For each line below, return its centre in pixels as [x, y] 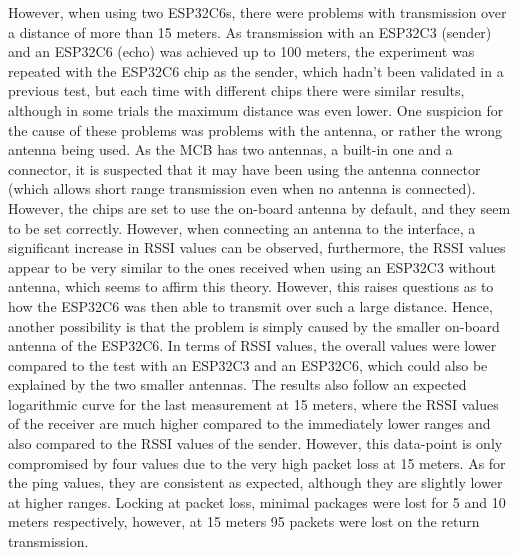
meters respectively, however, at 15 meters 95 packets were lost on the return [244, 521]
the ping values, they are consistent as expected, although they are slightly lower [255, 482]
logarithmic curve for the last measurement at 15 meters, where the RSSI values [253, 403]
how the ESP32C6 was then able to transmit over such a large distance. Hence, [250, 305]
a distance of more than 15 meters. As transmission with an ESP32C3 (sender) [250, 31]
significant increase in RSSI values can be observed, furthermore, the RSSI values [257, 247]
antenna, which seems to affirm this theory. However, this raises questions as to [251, 286]
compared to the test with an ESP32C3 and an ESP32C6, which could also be [248, 364]
